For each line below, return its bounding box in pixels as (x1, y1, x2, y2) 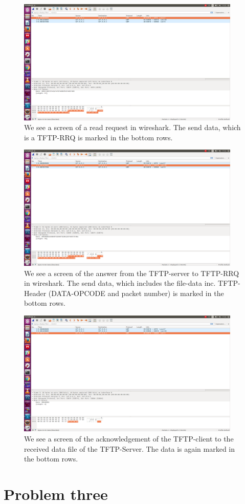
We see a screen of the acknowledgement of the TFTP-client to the (24, 433, 234, 444)
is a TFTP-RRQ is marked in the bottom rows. (24, 132, 173, 142)
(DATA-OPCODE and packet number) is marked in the (48, 287, 224, 298)
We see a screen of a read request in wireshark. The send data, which (24, 122, 241, 133)
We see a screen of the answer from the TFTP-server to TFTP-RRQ (24, 267, 239, 278)
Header (24, 287, 47, 298)
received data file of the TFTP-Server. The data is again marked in (24, 443, 235, 454)
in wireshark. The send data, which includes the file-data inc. (24, 278, 216, 288)
